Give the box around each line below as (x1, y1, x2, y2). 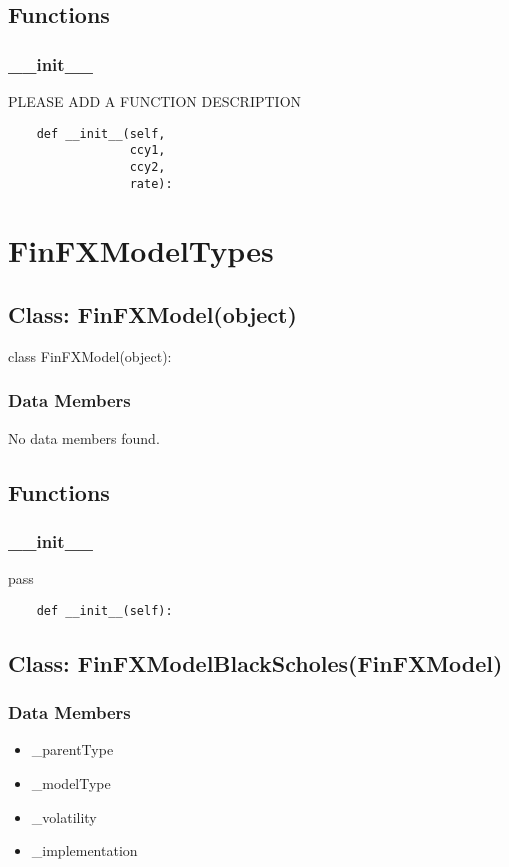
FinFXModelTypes (8, 230, 274, 271)
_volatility (31, 806, 97, 827)
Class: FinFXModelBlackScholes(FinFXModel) (8, 647, 503, 678)
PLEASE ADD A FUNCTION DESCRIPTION (8, 91, 302, 111)
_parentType (31, 739, 114, 760)
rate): (129, 176, 173, 191)
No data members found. (8, 427, 160, 448)
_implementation (31, 840, 138, 861)
